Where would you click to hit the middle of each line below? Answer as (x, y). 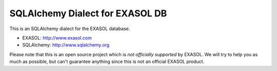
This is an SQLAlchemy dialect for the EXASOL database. (70, 29)
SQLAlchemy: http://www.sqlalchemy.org (66, 45)
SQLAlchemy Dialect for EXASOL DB (88, 13)
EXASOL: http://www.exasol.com (57, 38)
